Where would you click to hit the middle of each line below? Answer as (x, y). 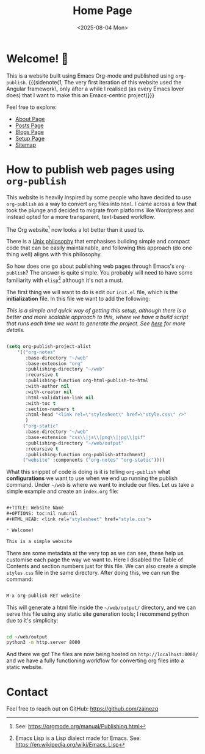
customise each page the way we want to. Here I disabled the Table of (95, 560)
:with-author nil (47, 386)
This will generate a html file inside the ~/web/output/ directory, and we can (101, 607)
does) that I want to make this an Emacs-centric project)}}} (80, 95)
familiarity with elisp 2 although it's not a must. (65, 280)
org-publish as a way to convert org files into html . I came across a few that (102, 204)
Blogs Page (30, 131)
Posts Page (29, 125)
